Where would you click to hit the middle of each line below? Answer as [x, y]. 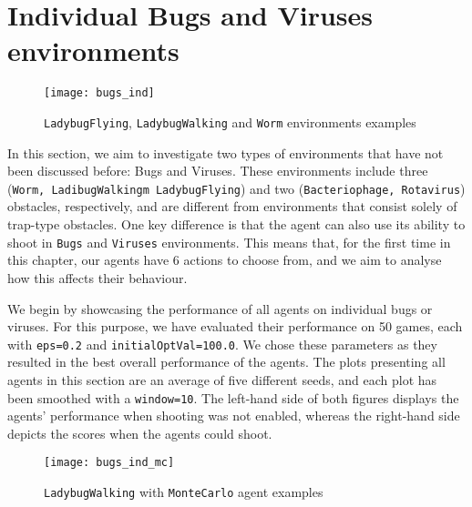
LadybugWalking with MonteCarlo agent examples [184, 492]
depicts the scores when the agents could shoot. [140, 433]
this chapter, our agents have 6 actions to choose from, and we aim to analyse [225, 260]
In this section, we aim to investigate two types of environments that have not [226, 152]
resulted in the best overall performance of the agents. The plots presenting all [226, 362]
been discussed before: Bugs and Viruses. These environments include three [218, 171]
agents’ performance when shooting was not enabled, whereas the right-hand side [234, 416]
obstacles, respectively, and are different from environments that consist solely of [232, 206]
